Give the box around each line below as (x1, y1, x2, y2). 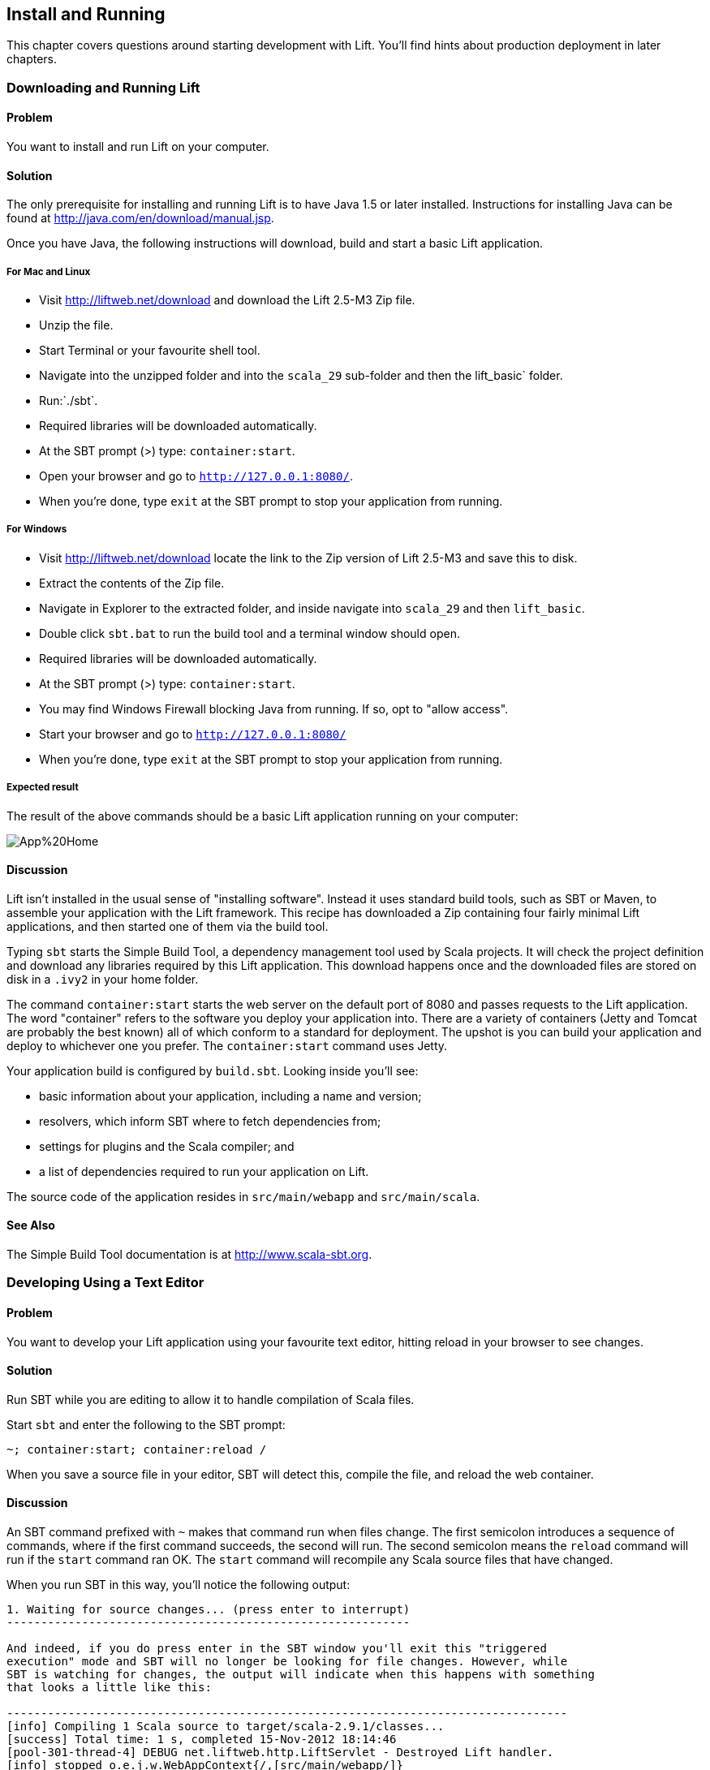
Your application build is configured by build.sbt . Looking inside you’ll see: (6, 1063, 419, 1078)
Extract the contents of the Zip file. (39, 575, 225, 590)
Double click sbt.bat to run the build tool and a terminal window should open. (39, 626, 460, 640)
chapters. (6, 52, 58, 67)
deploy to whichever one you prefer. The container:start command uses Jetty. (6, 1038, 448, 1053)
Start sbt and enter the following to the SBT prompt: (6, 1417, 286, 1432)
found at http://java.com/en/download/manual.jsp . (6, 211, 274, 226)
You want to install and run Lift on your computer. (6, 140, 269, 154)
